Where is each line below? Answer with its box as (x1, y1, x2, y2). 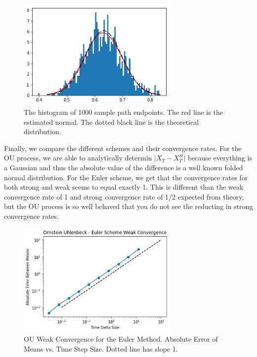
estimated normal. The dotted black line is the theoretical (24, 116, 199, 127)
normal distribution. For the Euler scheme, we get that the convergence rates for (4, 172, 248, 182)
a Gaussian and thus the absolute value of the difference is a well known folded (4, 162, 243, 172)
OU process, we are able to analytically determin (4, 153, 152, 163)
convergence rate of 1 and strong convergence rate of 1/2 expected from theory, (4, 191, 244, 202)
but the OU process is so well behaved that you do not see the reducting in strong (4, 201, 253, 211)
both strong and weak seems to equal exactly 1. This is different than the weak (4, 182, 244, 192)
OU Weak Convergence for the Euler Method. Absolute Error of (24, 334, 218, 344)
